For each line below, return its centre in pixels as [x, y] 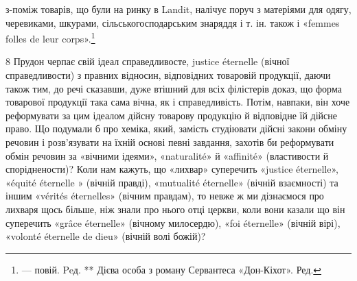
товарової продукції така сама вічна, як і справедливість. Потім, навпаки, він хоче [178, 102]
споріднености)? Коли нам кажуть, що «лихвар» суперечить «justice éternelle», [172, 169]
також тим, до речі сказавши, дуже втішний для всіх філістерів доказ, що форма [174, 88]
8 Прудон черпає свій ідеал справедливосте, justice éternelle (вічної [148, 61]
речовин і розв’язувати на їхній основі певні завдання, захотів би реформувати [170, 142]
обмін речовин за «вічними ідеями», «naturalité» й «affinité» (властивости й [167, 155]
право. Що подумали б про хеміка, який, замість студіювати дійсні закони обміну [176, 129]
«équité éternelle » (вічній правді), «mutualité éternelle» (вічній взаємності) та [172, 182]
